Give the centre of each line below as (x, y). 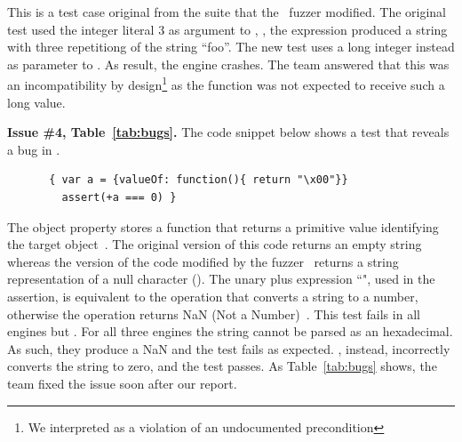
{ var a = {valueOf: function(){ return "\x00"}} (199, 180)
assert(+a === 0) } (119, 197)
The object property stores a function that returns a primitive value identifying (223, 226)
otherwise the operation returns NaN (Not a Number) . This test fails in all (214, 313)
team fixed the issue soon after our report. (122, 383)
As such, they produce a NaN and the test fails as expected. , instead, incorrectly (229, 348)
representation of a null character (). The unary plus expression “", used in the (221, 279)
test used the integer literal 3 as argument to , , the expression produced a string (227, 29)
